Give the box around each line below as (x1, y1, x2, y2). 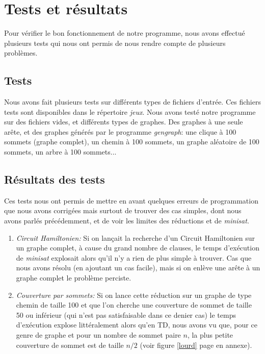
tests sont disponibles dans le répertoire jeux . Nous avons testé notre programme (4, 106, 256, 117)
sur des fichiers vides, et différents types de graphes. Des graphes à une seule (4, 116, 243, 127)
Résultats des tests (4, 171, 105, 187)
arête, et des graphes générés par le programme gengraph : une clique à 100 (4, 126, 236, 137)
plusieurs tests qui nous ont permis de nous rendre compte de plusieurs (4, 37, 226, 48)
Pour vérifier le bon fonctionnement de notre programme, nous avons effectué (4, 28, 245, 38)
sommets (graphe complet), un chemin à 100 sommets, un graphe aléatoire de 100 (4, 136, 259, 147)
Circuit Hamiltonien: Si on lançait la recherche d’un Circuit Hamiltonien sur (16, 232, 255, 243)
